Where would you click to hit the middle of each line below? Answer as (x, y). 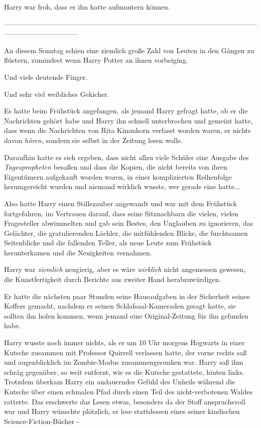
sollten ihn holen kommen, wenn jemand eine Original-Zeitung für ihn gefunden (126, 315)
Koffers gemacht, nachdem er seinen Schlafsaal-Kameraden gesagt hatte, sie (120, 306)
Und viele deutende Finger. (46, 77)
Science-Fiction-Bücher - (42, 421)
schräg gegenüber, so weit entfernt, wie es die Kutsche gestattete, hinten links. (124, 372)
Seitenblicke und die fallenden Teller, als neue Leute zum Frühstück (108, 243)
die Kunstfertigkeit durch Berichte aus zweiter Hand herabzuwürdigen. (113, 279)
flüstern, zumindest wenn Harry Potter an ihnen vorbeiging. (96, 60)
